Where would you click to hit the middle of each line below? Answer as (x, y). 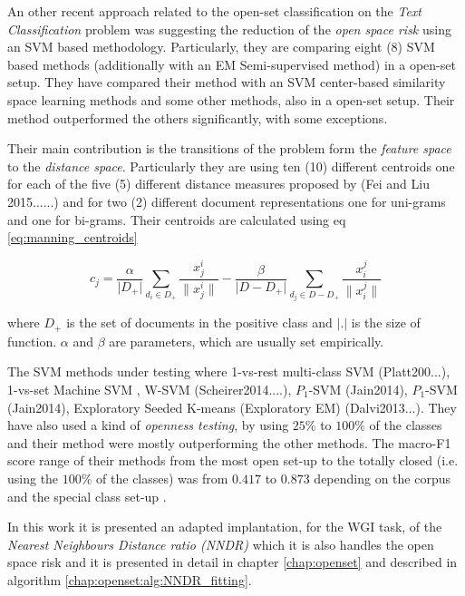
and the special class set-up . (87, 496)
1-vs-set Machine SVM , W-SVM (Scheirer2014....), (150, 389)
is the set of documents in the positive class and (199, 322)
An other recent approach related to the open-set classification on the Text (215, 11)
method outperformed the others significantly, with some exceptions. (198, 117)
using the (33, 478)
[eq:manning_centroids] (73, 237)
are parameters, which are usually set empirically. (247, 341)
